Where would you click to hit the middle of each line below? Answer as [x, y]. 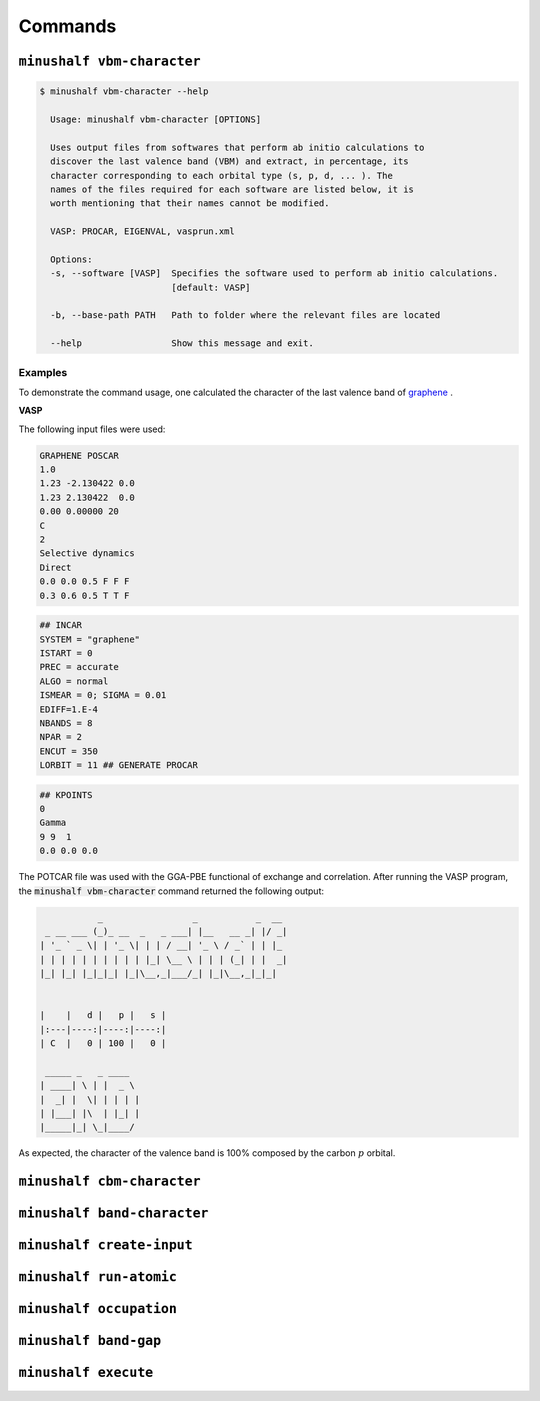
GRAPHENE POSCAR [79, 455]
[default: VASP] [211, 287]
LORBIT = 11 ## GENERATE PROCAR [119, 765]
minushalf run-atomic [97, 1277]
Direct [55, 567]
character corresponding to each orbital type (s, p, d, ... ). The [222, 175]
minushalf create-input [106, 1245]
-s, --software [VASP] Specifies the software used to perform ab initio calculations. [274, 273]
